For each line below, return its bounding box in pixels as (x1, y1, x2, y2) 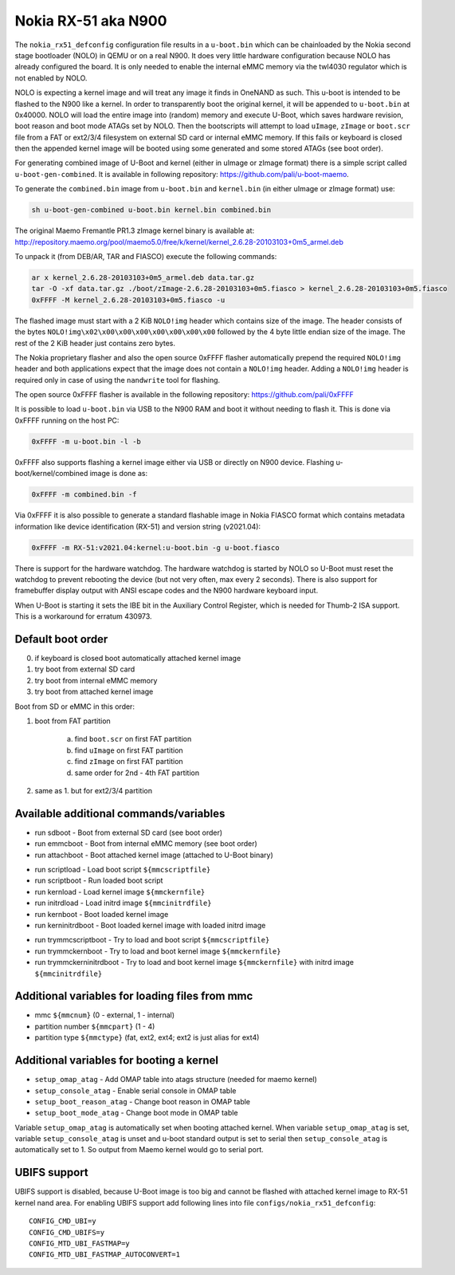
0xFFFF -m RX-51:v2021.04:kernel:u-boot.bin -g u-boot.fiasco (31, 543, 280, 552)
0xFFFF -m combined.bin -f (31, 490, 137, 499)
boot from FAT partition (34, 716, 111, 726)
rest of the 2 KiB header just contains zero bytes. (14, 338, 175, 348)
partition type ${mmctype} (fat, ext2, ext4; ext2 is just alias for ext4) (34, 1033, 260, 1042)
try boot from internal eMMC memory (34, 675, 158, 685)
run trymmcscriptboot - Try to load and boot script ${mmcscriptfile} (34, 935, 270, 945)
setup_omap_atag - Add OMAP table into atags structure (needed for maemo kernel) (34, 1075, 318, 1084)
